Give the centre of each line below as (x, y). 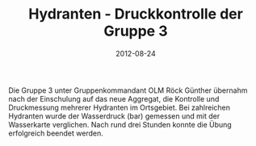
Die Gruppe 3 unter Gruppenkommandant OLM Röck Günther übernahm (128, 90)
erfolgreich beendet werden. (56, 133)
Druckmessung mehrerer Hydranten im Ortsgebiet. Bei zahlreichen (120, 107)
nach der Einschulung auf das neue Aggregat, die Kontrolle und (114, 98)
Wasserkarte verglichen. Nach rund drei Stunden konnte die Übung (120, 124)
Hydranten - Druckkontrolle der (136, 14)
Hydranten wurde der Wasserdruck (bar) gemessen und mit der (114, 116)
